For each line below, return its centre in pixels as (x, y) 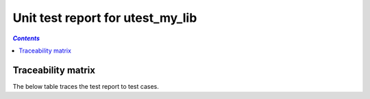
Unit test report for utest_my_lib (105, 18)
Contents (26, 38)
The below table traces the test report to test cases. (86, 86)
